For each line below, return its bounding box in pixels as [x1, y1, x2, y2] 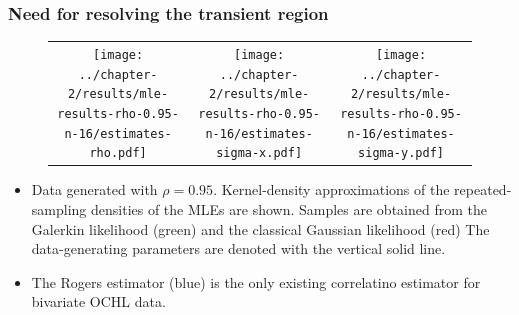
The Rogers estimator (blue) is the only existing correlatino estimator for [31, 271, 481, 292]
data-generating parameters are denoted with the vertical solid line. [31, 238, 446, 259]
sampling [31, 199, 87, 219]
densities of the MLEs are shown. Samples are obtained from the [90, 199, 487, 219]
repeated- [454, 179, 512, 200]
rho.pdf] [89, 146, 147, 161]
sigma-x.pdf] [216, 146, 303, 161]
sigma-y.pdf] [358, 146, 444, 161]
